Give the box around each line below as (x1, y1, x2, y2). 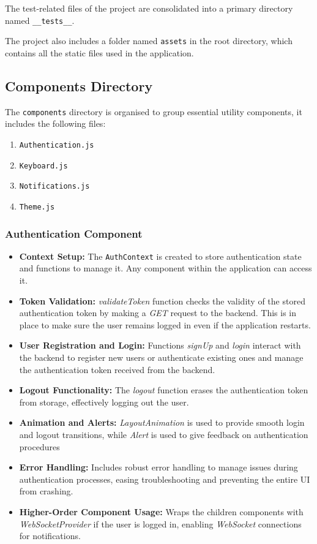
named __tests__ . (5, 13, 75, 26)
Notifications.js (19, 182, 90, 191)
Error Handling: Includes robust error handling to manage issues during (19, 461, 298, 474)
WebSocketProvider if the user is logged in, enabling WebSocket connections (19, 517, 302, 530)
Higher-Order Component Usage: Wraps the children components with (19, 505, 304, 518)
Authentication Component (5, 225, 143, 241)
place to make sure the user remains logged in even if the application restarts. (19, 318, 311, 331)
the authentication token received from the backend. (19, 363, 215, 376)
